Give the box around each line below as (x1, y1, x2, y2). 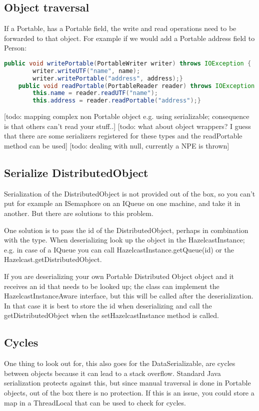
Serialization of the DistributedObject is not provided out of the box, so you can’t (4, 188, 255, 198)
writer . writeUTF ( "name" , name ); (32, 67, 140, 74)
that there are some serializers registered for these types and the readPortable (4, 130, 242, 141)
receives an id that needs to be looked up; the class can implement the (4, 280, 219, 291)
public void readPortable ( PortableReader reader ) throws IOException (18, 82, 255, 89)
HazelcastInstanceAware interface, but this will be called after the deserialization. (4, 290, 253, 301)
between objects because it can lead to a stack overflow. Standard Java (4, 367, 221, 378)
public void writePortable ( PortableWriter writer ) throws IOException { (4, 59, 251, 67)
